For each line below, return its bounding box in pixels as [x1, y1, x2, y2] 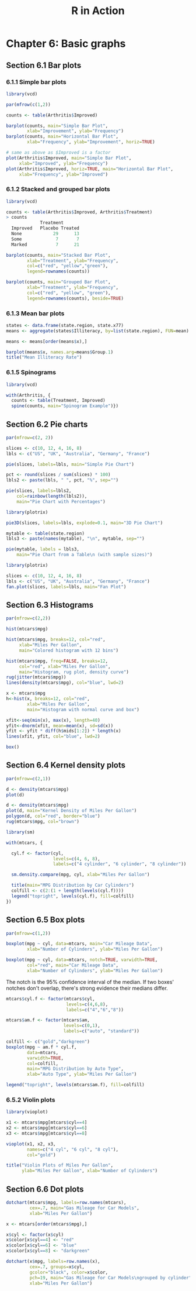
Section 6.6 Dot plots [6, 1184, 84, 1194]
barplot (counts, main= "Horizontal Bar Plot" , [6, 133, 118, 140]
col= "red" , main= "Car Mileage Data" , [27, 962, 118, 969]
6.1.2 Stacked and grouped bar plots [6, 185, 111, 194]
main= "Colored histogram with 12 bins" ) [19, 648, 118, 653]
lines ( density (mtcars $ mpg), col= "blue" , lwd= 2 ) [6, 680, 124, 686]
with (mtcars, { [6, 839, 43, 846]
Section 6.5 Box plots [6, 915, 85, 925]
